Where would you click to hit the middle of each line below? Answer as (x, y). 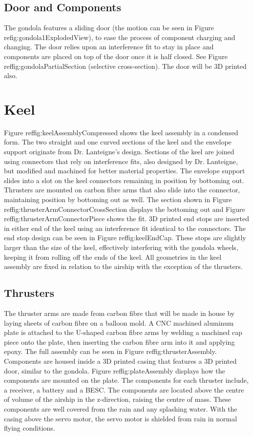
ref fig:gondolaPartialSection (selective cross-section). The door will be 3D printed (125, 66)
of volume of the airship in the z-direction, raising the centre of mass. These (117, 399)
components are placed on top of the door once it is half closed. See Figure (116, 56)
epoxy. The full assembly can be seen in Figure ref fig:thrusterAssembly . (110, 351)
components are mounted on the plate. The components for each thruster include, (126, 380)
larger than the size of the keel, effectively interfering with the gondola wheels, (121, 247)
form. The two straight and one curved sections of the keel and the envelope (118, 142)
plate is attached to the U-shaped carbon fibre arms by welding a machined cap (123, 332)
